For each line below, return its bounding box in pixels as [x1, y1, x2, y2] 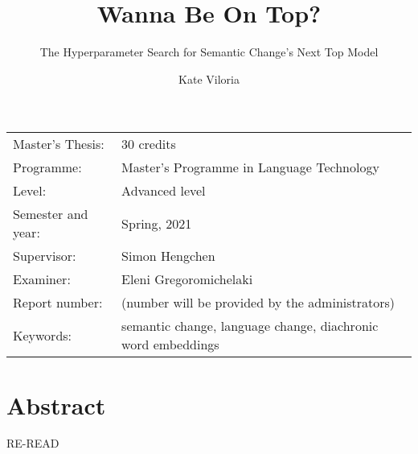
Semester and [13, 204, 88, 224]
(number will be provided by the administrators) [121, 293, 395, 312]
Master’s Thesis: [13, 134, 104, 154]
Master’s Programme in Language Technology [121, 158, 379, 177]
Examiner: [13, 270, 71, 289]
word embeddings [121, 335, 219, 354]
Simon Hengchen [121, 246, 215, 266]
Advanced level [121, 181, 206, 200]
